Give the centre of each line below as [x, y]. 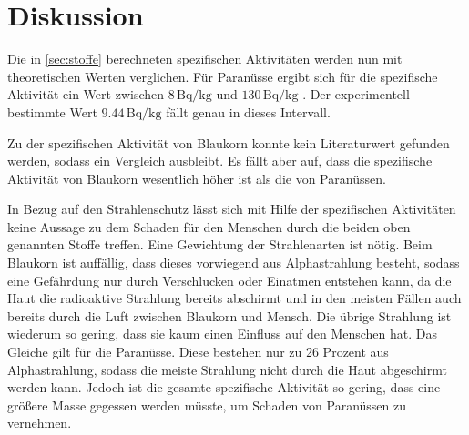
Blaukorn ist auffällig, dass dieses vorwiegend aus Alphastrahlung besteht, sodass [234, 263]
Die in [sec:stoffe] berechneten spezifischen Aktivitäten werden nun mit [205, 59]
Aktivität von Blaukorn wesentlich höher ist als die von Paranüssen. [197, 178]
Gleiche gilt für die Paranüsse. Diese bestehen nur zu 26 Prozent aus [198, 352]
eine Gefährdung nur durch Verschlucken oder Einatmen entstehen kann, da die [229, 280]
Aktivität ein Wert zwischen [86, 94]
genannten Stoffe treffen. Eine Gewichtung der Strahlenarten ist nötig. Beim [220, 244]
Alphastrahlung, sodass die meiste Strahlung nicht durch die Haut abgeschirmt [227, 369]
